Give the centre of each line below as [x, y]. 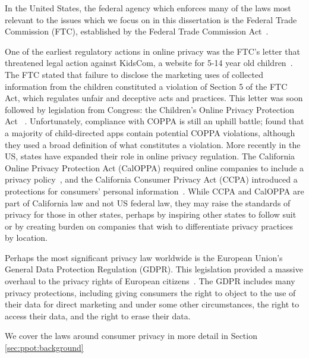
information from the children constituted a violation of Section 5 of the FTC [146, 86]
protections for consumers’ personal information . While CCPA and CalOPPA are [154, 191]
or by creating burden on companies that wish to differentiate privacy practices [149, 226]
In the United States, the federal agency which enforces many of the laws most [148, 8]
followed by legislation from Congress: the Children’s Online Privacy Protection [150, 109]
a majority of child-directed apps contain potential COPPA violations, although [150, 132]
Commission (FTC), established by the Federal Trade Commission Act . [137, 31]
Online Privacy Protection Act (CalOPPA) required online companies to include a [154, 167]
